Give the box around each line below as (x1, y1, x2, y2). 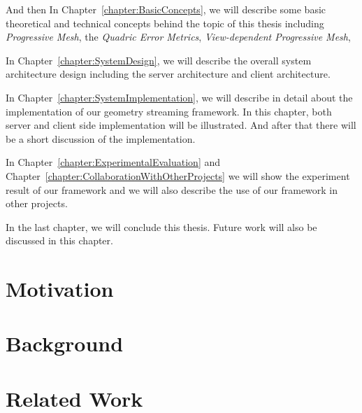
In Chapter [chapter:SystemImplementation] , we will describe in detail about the (6, 90, 353, 104)
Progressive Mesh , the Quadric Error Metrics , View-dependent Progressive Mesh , (6, 29, 351, 44)
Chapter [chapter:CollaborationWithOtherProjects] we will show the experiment (6, 168, 350, 183)
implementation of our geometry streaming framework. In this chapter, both (6, 104, 332, 118)
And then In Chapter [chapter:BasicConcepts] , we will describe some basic (6, 2, 326, 16)
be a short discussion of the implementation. (6, 131, 196, 146)
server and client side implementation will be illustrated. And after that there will (6, 118, 356, 132)
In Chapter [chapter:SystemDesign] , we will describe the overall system (6, 52, 312, 67)
